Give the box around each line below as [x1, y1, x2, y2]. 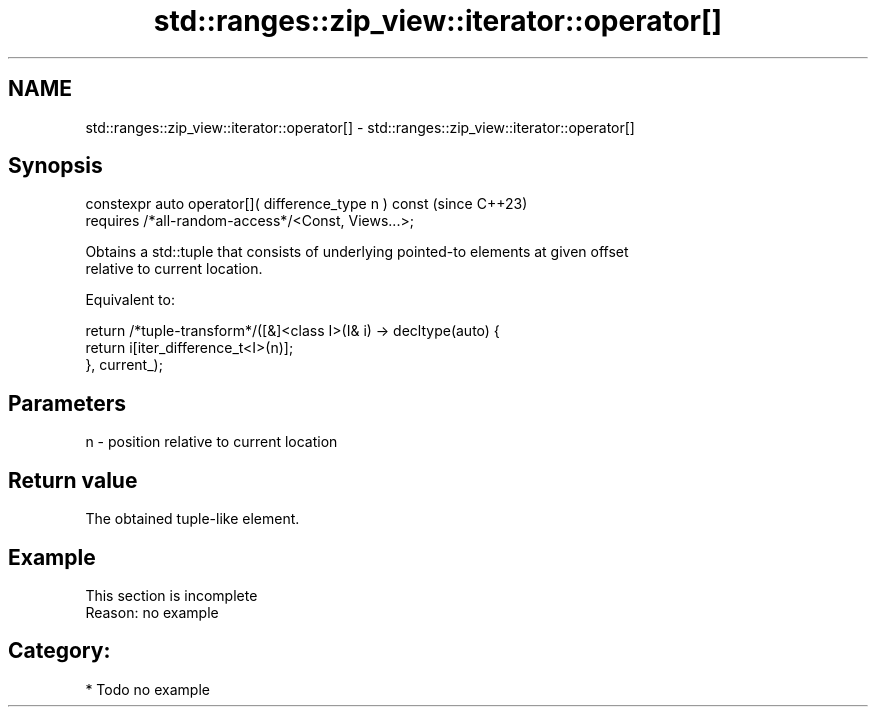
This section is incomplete [85, 586, 258, 604]
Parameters [8, 390, 126, 416]
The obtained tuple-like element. [85, 510, 300, 528]
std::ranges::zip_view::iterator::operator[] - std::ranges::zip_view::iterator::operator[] [85, 118, 635, 136]
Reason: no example [85, 603, 219, 621]
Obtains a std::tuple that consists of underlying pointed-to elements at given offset [85, 243, 629, 261]
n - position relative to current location [85, 433, 338, 451]
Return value [8, 467, 138, 493]
